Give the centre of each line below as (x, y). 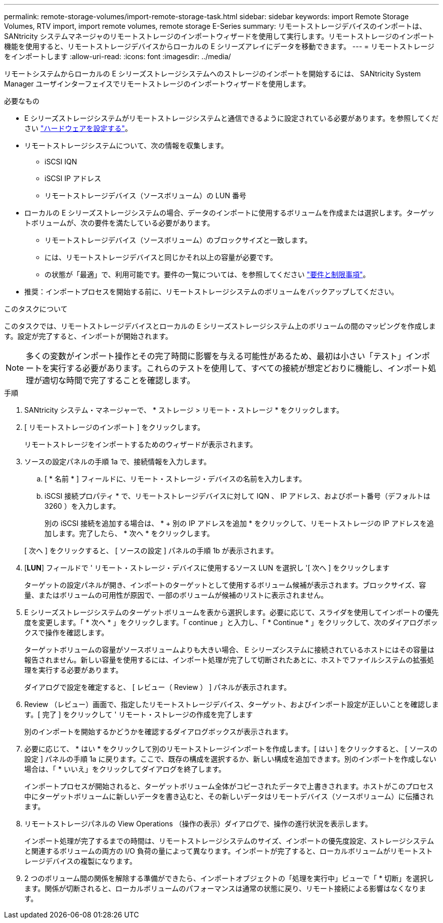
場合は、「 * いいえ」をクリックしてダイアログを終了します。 (125, 769)
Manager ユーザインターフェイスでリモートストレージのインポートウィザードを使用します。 (157, 84)
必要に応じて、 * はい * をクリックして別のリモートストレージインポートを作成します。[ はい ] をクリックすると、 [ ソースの (231, 749)
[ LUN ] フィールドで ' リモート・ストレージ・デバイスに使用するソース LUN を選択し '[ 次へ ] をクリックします (207, 568)
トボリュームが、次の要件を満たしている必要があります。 (119, 223)
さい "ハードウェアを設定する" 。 (78, 128)
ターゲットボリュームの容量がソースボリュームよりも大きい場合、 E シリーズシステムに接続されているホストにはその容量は (229, 650)
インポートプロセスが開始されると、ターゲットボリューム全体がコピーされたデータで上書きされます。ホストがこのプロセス (229, 786)
